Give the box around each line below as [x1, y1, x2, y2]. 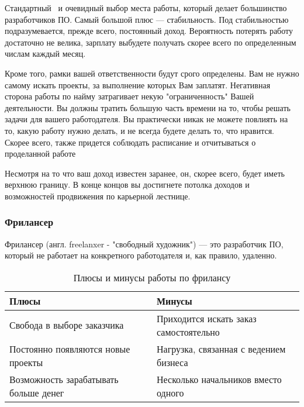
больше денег [9, 385, 64, 399]
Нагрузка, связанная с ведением [157, 342, 286, 356]
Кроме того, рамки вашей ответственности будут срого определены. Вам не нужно [5, 67, 299, 79]
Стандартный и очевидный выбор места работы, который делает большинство [5, 2, 287, 13]
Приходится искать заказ [157, 311, 257, 325]
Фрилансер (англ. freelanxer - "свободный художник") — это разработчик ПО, [5, 237, 284, 250]
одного [157, 385, 184, 399]
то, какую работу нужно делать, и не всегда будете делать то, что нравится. [5, 124, 274, 136]
